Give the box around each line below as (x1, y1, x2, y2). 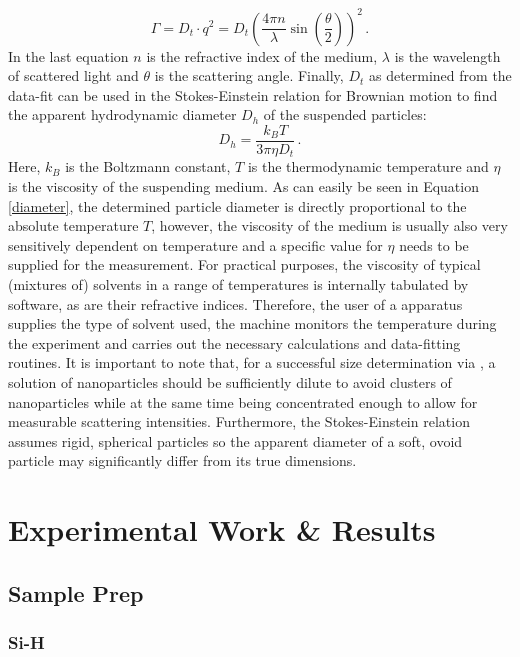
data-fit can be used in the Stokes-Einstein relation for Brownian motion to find (8, 84, 498, 105)
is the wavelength (394, 45, 501, 66)
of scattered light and (8, 65, 139, 86)
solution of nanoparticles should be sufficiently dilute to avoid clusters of (8, 371, 452, 392)
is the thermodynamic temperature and (247, 156, 489, 177)
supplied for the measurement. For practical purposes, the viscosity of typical (8, 254, 481, 275)
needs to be (399, 234, 469, 255)
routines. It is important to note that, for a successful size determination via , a (8, 352, 496, 373)
